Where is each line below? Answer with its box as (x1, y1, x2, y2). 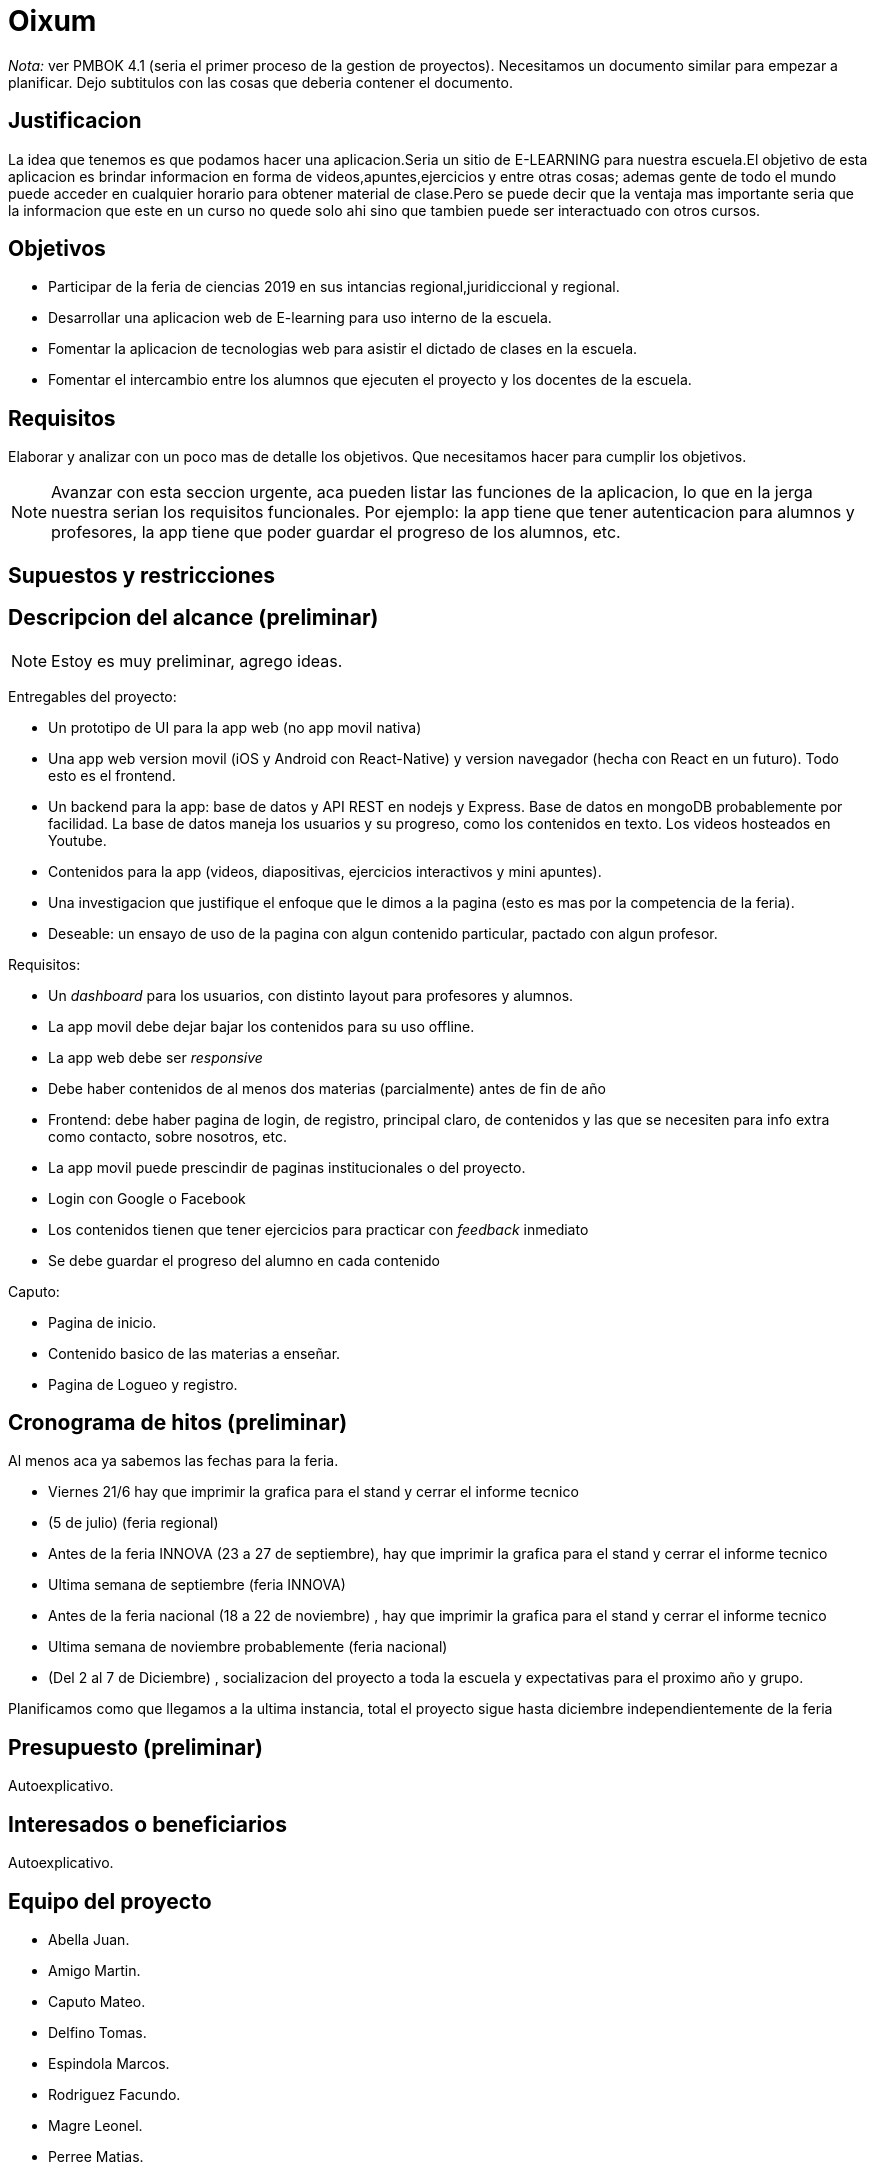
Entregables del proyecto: (8, 687, 177, 705)
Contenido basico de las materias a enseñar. (48, 1344, 341, 1362)
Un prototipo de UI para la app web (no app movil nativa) (48, 718, 422, 736)
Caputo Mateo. (48, 1992, 146, 2010)
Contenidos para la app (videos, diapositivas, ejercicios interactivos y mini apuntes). (48, 862, 602, 880)
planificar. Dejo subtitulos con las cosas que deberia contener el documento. (8, 73, 513, 91)
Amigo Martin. (48, 1961, 141, 1979)
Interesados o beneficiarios (8, 1811, 287, 1837)
